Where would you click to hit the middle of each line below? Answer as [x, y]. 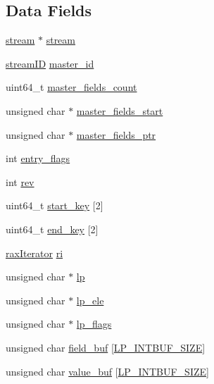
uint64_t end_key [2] [52, 229]
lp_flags [94, 324]
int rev [20, 181]
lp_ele [90, 300]
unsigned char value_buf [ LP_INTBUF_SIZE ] [107, 371]
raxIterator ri [34, 253]
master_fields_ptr [116, 134]
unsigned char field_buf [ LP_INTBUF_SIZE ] [106, 347]
